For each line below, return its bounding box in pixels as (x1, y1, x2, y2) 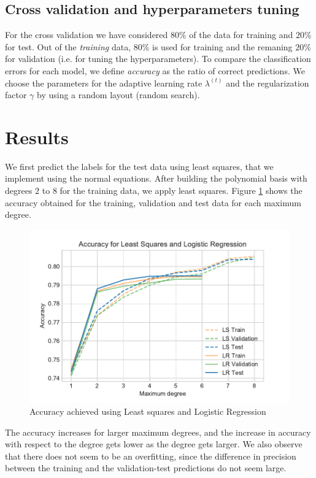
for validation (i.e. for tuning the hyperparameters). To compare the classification (5, 52, 311, 65)
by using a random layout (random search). (37, 88, 200, 101)
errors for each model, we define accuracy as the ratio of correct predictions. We (5, 64, 305, 77)
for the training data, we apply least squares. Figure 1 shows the (60, 184, 303, 197)
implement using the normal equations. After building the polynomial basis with (5, 172, 307, 185)
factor (5, 88, 27, 101)
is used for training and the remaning (152, 40, 293, 53)
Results (5, 124, 69, 149)
